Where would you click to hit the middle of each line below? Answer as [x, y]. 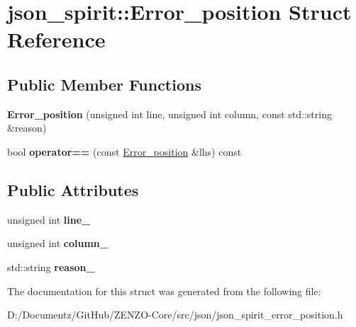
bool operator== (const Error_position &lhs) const [124, 151]
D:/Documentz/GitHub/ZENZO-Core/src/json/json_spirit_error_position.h [175, 315]
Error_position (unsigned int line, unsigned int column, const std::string [169, 114]
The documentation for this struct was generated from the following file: [164, 291]
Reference [56, 39]
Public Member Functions [104, 84]
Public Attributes [73, 189]
